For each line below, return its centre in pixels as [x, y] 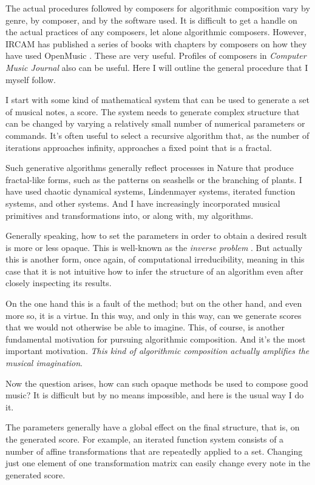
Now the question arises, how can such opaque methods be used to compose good [157, 383]
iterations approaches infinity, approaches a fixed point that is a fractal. [139, 147]
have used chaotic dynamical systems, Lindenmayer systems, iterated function [151, 191]
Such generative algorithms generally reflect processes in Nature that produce [150, 168]
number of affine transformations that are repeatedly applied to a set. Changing [154, 451]
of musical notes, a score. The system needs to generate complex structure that [153, 111]
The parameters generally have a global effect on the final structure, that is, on [153, 427]
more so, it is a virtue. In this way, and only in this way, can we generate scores [154, 315]
